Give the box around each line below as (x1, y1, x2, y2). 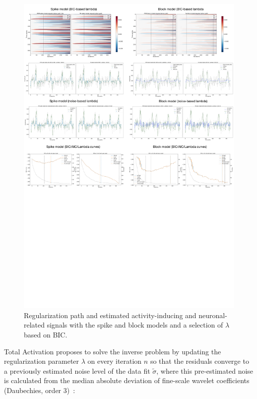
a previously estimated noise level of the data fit (4, 365, 150, 376)
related (24, 320, 45, 330)
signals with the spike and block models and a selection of (47, 320, 223, 330)
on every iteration (87, 356, 142, 366)
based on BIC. (24, 330, 67, 340)
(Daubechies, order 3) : (4, 385, 75, 395)
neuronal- (198, 310, 227, 320)
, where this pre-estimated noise (156, 365, 254, 376)
